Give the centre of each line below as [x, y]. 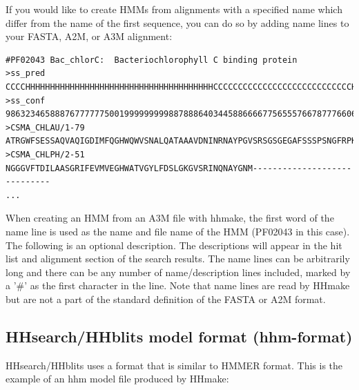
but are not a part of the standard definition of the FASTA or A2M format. [166, 299]
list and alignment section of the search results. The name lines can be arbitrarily [178, 259]
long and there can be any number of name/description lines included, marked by [178, 272]
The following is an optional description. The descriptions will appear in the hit [174, 245]
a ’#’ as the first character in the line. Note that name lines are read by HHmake [178, 285]
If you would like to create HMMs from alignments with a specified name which [174, 9]
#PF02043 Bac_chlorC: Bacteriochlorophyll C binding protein [152, 60]
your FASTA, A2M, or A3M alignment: [89, 36]
